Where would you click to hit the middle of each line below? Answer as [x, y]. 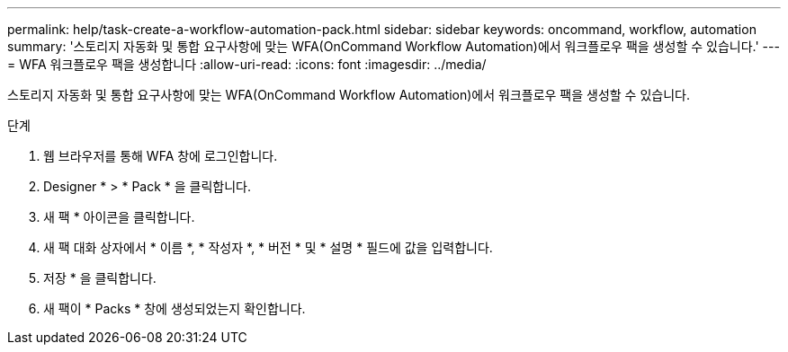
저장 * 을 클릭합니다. [100, 278]
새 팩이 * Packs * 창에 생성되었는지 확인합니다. [175, 308]
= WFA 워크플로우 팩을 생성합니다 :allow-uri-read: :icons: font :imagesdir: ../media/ [247, 64]
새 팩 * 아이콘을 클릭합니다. [119, 217]
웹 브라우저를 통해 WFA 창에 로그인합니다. [161, 156]
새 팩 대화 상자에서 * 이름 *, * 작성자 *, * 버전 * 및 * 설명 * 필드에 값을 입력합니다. [268, 247]
